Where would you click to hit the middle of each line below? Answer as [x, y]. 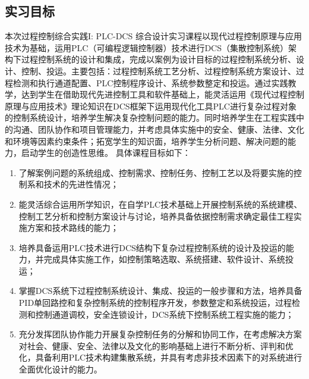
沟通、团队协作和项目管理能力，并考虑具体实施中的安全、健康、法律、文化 [158, 129]
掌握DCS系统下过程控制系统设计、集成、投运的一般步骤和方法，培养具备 [160, 291]
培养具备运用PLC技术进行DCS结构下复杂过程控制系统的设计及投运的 [152, 247]
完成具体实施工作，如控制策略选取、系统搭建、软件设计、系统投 [168, 259]
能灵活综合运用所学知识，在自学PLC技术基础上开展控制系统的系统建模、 [160, 204]
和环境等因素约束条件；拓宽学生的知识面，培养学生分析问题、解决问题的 [146, 141]
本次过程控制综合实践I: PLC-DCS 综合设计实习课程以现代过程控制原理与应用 [153, 36]
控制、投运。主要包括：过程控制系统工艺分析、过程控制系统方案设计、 [158, 71]
